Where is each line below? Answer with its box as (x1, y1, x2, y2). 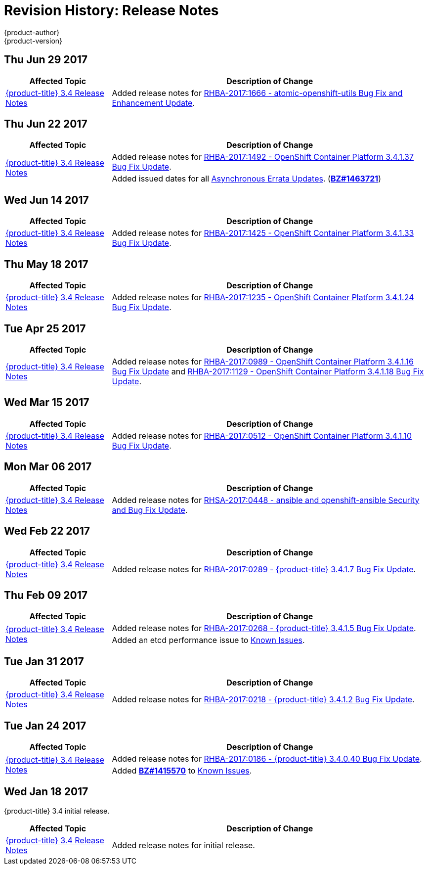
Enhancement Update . (112, 97, 195, 108)
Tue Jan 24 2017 (4, 719, 86, 732)
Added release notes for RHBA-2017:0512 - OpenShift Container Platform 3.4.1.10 (112, 430, 412, 441)
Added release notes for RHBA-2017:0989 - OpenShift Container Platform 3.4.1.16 (112, 356, 414, 366)
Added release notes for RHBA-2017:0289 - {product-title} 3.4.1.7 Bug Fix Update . (112, 564, 416, 574)
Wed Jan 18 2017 (4, 785, 88, 798)
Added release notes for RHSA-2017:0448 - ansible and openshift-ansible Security (112, 495, 420, 505)
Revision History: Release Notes (4, 2, 219, 19)
